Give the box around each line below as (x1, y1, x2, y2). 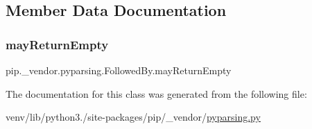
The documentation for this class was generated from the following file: (6, 86, 307, 101)
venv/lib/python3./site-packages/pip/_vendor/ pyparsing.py (6, 110, 261, 124)
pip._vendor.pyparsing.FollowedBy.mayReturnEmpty (6, 63, 232, 77)
